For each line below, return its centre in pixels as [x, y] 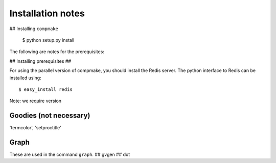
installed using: [25, 78]
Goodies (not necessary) [50, 116]
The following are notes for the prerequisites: [57, 52]
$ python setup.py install [48, 40]
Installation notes [47, 13]
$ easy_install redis [45, 89]
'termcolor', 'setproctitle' [35, 128]
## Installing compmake [34, 29]
